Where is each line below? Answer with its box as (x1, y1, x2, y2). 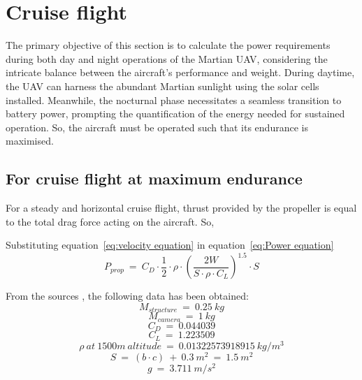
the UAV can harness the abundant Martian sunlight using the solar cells (6, 78, 319, 93)
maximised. (6, 133, 54, 148)
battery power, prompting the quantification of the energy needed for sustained (6, 106, 345, 121)
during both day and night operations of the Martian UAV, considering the (6, 51, 328, 66)
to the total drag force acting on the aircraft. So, (6, 214, 215, 228)
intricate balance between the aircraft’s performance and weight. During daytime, (6, 65, 355, 80)
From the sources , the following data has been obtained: (6, 288, 249, 303)
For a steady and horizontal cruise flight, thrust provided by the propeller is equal (6, 200, 357, 215)
